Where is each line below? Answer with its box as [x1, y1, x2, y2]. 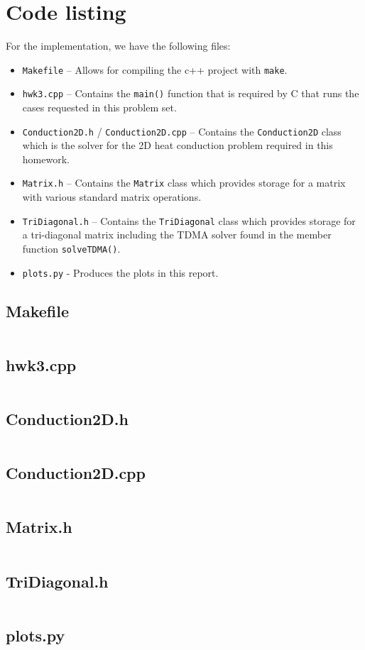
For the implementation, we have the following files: [6, 38, 231, 53]
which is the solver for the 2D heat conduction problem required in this [22, 138, 333, 153]
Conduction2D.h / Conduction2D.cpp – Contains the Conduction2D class [22, 123, 342, 138]
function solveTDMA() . [22, 241, 121, 255]
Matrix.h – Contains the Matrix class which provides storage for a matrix [22, 175, 346, 190]
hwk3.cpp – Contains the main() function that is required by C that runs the [22, 86, 359, 101]
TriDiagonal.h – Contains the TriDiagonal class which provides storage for [22, 213, 356, 228]
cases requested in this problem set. [22, 100, 177, 115]
